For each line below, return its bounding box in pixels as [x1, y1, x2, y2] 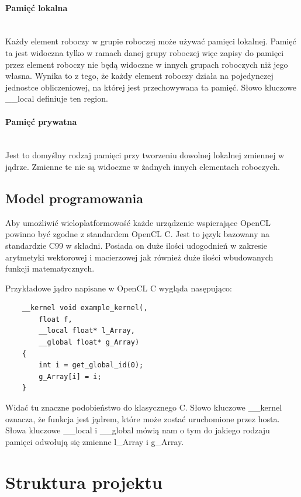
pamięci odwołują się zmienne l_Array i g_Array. [5, 435, 184, 447]
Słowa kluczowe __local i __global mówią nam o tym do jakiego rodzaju [5, 424, 270, 436]
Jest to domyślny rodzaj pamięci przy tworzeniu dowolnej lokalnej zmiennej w [5, 149, 285, 161]
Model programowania [5, 189, 144, 207]
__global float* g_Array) [39, 338, 140, 347]
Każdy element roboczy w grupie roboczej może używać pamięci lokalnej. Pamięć [5, 35, 296, 47]
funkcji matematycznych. [5, 262, 95, 274]
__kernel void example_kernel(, [22, 304, 148, 312]
